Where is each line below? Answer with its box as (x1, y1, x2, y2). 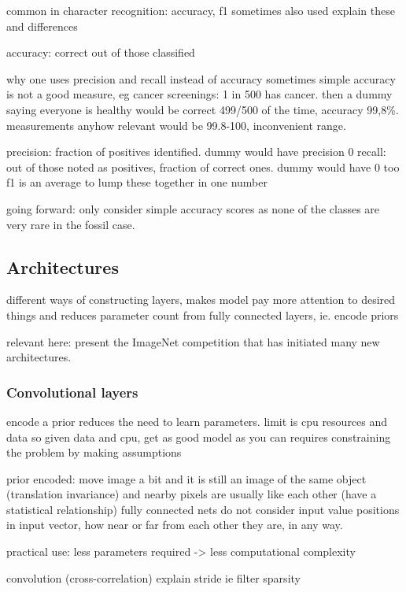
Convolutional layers (6, 382, 138, 401)
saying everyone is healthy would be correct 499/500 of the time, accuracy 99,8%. (6, 101, 399, 117)
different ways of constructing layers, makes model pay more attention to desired (6, 291, 396, 308)
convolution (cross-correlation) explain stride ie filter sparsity (6, 569, 301, 586)
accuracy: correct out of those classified (6, 44, 195, 61)
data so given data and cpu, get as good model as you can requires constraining (6, 428, 391, 445)
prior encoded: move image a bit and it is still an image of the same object (6, 470, 367, 487)
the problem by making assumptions (6, 444, 182, 461)
